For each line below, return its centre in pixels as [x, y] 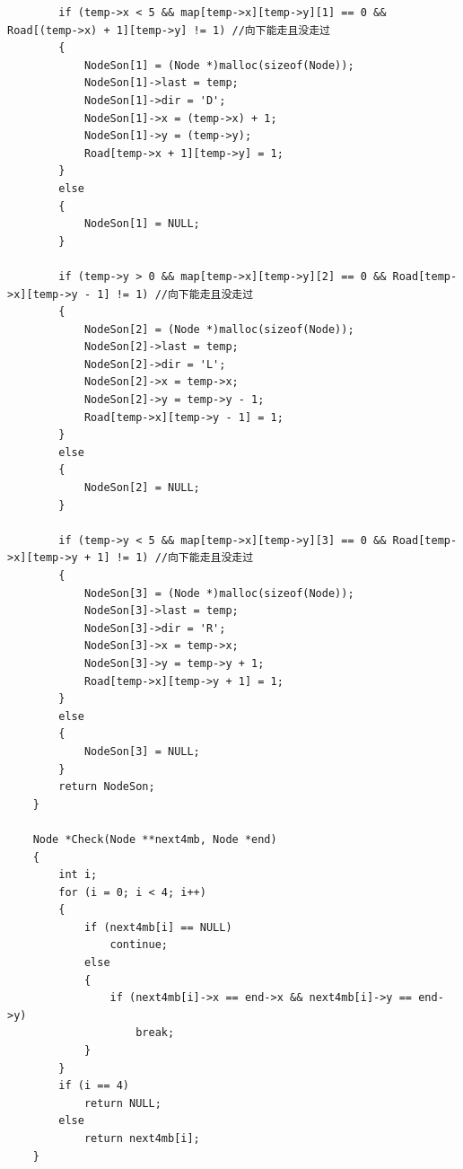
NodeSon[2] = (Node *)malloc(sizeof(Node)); [219, 329]
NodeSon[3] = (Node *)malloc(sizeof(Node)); [219, 593]
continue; [139, 945]
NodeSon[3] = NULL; [142, 751]
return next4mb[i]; [142, 1138]
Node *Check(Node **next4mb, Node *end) [155, 839]
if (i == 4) [94, 1086]
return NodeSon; [107, 787]
